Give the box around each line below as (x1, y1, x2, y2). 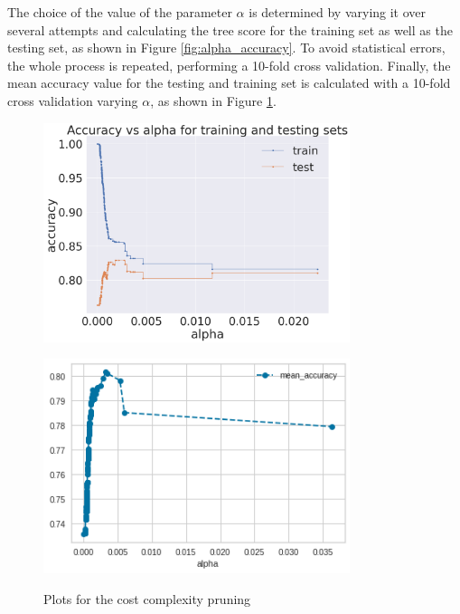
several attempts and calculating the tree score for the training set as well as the (7, 20, 453, 39)
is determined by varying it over (249, 3, 427, 21)
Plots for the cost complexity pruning (43, 589, 251, 608)
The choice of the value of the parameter (7, 3, 232, 21)
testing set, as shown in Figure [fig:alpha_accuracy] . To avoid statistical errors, (7, 38, 446, 57)
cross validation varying (7, 91, 138, 110)
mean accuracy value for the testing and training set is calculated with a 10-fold (7, 73, 451, 92)
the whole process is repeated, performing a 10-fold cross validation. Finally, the (7, 55, 451, 74)
